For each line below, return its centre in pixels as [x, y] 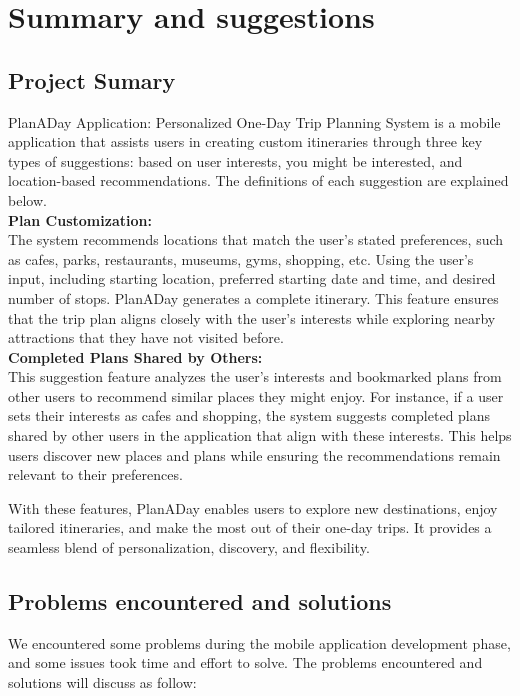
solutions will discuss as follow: [102, 682]
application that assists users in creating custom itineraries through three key [245, 141]
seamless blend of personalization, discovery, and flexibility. [189, 547]
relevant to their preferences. [95, 474]
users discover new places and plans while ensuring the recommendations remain [254, 454]
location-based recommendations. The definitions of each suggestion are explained [258, 180]
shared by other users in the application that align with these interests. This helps [260, 435]
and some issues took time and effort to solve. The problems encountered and [245, 662]
